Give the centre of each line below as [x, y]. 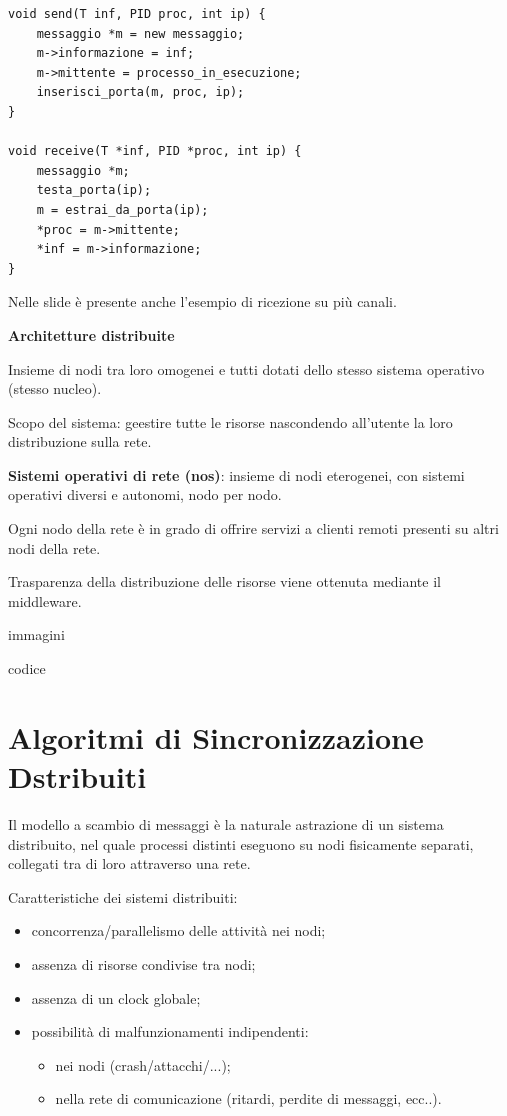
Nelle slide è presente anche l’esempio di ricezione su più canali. [202, 301]
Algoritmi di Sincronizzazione [216, 736]
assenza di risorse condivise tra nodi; [143, 963]
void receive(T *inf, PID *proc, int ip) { [155, 151]
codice [27, 668]
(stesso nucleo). [55, 388]
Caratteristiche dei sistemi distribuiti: [123, 896]
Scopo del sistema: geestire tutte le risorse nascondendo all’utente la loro [230, 421]
